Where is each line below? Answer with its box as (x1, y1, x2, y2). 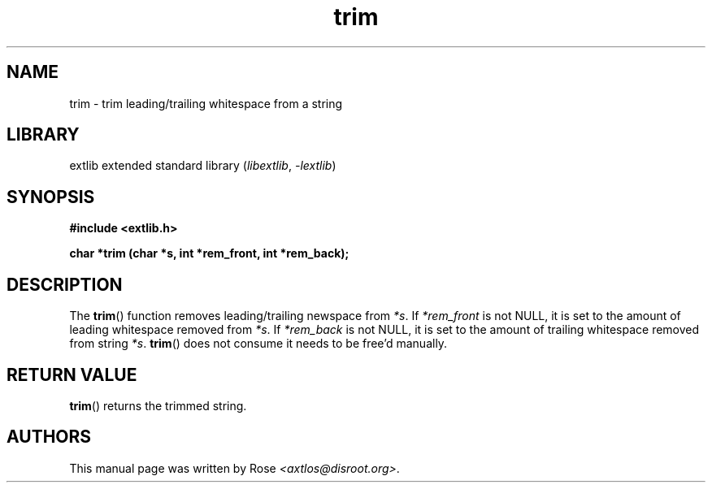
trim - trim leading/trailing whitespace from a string (69, 96, 343, 110)
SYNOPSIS (7, 186, 95, 207)
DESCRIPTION (7, 274, 123, 295)
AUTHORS (7, 426, 92, 448)
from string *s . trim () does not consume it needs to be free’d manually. (69, 336, 448, 351)
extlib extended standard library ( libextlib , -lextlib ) (69, 158, 336, 173)
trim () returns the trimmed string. (69, 398, 247, 413)
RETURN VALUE (7, 364, 137, 385)
